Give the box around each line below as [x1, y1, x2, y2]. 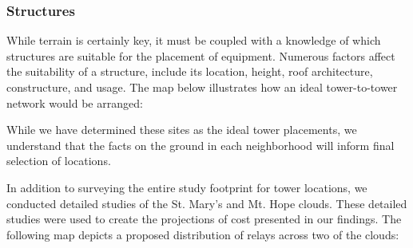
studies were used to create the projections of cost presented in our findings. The [6, 211, 402, 227]
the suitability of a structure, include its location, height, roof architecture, [6, 63, 373, 80]
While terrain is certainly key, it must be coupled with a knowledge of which [6, 32, 381, 49]
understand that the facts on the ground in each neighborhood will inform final [6, 136, 395, 153]
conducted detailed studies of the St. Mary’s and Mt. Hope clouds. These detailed [6, 195, 407, 211]
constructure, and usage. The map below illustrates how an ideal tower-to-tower [6, 79, 398, 95]
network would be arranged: [6, 94, 143, 111]
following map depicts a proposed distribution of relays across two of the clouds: [6, 226, 399, 242]
